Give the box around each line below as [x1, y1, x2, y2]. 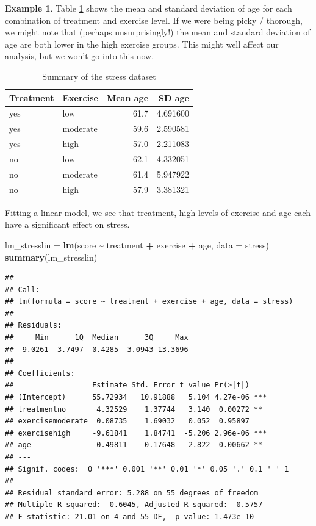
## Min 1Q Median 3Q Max [5, 333, 189, 342]
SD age [159, 91, 189, 104]
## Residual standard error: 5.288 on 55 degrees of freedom [5, 488, 259, 497]
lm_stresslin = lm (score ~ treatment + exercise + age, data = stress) [5, 238, 270, 251]
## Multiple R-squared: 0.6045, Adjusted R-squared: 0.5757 [5, 500, 263, 510]
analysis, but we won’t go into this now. [5, 49, 154, 62]
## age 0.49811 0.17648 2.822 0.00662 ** [5, 441, 263, 450]
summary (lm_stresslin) [5, 250, 98, 263]
